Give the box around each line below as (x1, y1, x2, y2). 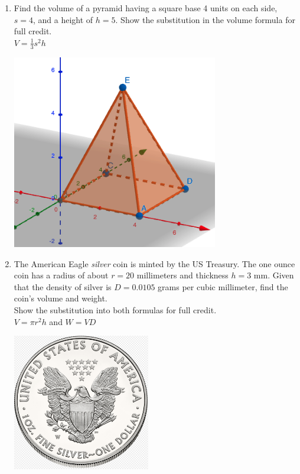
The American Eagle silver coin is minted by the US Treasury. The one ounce (14, 257, 295, 270)
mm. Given (253, 269, 294, 281)
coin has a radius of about (14, 269, 109, 281)
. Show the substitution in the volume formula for (115, 13, 295, 25)
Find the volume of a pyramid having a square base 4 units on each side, (14, 2, 278, 14)
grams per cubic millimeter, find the (158, 280, 288, 293)
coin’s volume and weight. (14, 292, 107, 304)
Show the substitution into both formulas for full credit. (14, 304, 217, 316)
